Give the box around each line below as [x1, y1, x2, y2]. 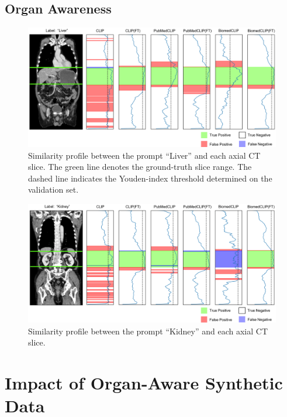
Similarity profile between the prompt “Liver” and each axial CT [28, 149, 261, 161]
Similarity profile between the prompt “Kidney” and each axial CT [28, 324, 268, 337]
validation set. [28, 183, 79, 196]
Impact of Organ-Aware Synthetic [5, 371, 283, 395]
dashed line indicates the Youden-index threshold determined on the [28, 172, 272, 184]
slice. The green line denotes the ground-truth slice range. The [28, 160, 252, 173]
